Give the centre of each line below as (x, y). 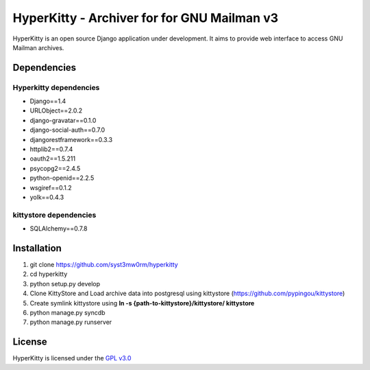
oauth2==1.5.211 (53, 159)
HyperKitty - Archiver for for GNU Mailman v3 (146, 18)
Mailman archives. (38, 47)
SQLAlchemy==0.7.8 (59, 229)
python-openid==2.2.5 (62, 178)
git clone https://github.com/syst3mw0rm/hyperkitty (104, 265)
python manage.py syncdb (67, 313)
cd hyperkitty (49, 274)
